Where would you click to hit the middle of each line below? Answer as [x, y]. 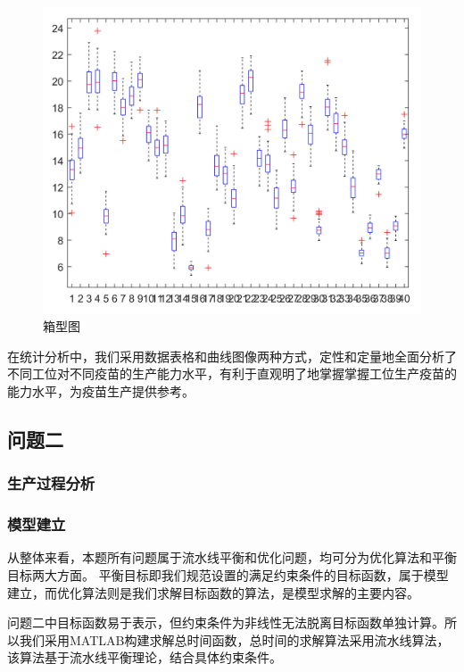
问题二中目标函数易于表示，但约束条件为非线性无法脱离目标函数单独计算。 [226, 622]
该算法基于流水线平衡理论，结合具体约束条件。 [145, 657]
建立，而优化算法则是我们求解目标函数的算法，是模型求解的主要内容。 [213, 592]
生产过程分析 [51, 483]
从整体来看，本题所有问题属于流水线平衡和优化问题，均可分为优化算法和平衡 [232, 557]
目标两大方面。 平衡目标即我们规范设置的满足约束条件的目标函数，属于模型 [228, 575]
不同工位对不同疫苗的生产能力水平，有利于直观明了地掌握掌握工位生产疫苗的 [232, 373]
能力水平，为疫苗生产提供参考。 [101, 391]
